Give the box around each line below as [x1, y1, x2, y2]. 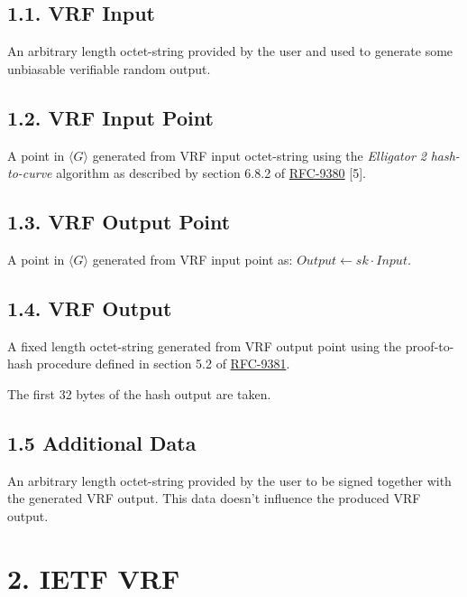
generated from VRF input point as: [92, 249, 293, 268]
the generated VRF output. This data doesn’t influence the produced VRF [7, 489, 421, 508]
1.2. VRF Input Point [7, 103, 214, 131]
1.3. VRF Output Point [7, 208, 231, 236]
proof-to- [405, 336, 454, 355]
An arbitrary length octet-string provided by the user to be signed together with [7, 471, 452, 490]
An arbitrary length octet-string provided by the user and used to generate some [7, 42, 453, 61]
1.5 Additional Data [7, 428, 197, 456]
